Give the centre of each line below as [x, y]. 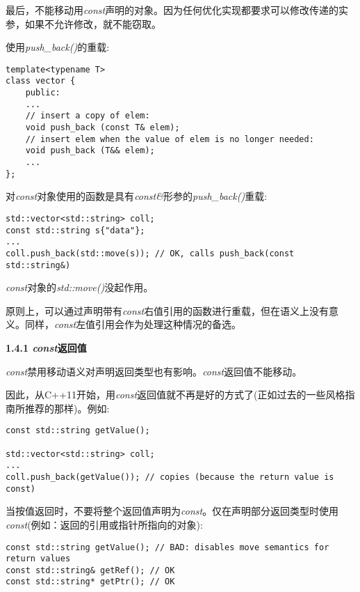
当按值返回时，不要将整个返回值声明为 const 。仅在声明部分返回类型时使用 [172, 511]
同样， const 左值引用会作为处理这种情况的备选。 [133, 324]
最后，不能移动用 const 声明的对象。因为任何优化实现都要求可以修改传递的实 [177, 10]
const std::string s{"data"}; [75, 230]
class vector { [41, 81]
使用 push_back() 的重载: [58, 47]
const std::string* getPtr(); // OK [90, 582]
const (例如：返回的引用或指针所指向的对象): [104, 524]
